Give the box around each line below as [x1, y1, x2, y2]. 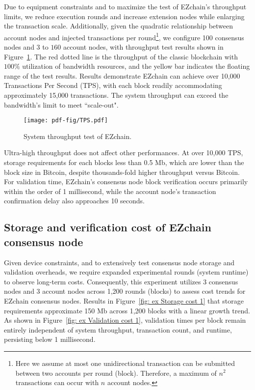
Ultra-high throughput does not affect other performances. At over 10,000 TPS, [4, 147, 243, 158]
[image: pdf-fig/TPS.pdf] [24, 117, 108, 124]
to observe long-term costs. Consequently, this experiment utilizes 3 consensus [4, 276, 238, 286]
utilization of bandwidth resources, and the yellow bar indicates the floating [22, 61, 250, 71]
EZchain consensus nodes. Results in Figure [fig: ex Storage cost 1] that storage [4, 295, 244, 306]
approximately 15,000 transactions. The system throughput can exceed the [4, 90, 229, 100]
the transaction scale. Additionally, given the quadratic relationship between [4, 21, 233, 31]
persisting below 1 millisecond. [4, 334, 96, 344]
